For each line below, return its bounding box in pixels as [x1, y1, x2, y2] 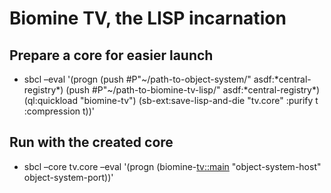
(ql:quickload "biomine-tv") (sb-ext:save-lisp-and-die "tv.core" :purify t [23, 95, 319, 106]
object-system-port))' [23, 171, 114, 183]
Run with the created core [9, 134, 174, 151]
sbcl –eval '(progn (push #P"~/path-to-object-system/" [23, 73, 252, 85]
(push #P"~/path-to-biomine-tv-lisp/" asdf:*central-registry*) [65, 84, 321, 96]
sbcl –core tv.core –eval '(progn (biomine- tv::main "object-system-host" [23, 160, 322, 172]
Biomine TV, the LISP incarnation [9, 7, 287, 30]
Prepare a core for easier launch [9, 47, 214, 64]
